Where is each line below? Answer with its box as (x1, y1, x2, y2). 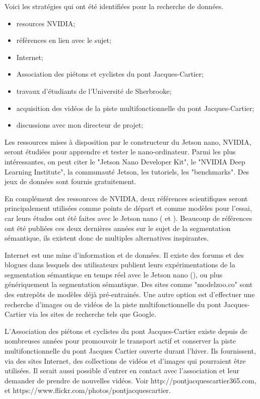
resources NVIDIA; (16, 18, 76, 28)
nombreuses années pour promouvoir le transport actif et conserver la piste (5, 335, 236, 346)
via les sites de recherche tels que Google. (29, 309, 157, 319)
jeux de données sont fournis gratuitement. (5, 176, 137, 187)
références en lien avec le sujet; (16, 35, 111, 45)
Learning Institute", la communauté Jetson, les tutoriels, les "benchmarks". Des (5, 166, 249, 177)
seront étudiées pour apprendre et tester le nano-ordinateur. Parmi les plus (5, 146, 236, 157)
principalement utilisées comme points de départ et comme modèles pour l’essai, (5, 203, 252, 213)
